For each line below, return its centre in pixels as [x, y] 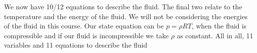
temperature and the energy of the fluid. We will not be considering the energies [126, 16]
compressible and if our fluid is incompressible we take [86, 35]
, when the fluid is [219, 26]
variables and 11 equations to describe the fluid [76, 45]
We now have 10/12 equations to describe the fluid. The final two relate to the [123, 6]
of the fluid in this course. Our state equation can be [84, 26]
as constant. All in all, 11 [215, 35]
